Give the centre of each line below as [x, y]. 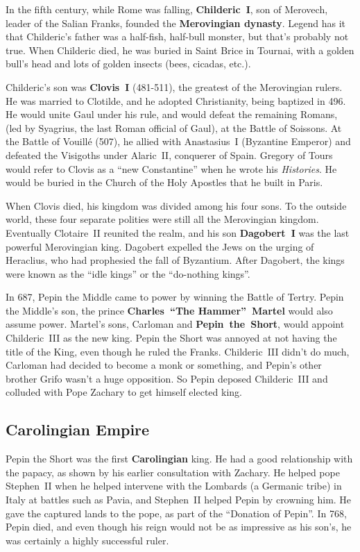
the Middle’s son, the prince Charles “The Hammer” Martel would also [169, 310]
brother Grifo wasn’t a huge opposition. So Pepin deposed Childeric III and [167, 378]
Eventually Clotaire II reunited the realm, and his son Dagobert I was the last [178, 232]
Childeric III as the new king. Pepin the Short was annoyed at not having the [171, 338]
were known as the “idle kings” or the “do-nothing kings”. [128, 273]
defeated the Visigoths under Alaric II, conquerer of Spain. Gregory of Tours [169, 154]
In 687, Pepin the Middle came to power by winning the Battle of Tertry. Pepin [175, 297]
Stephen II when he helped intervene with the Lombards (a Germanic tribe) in [174, 486]
